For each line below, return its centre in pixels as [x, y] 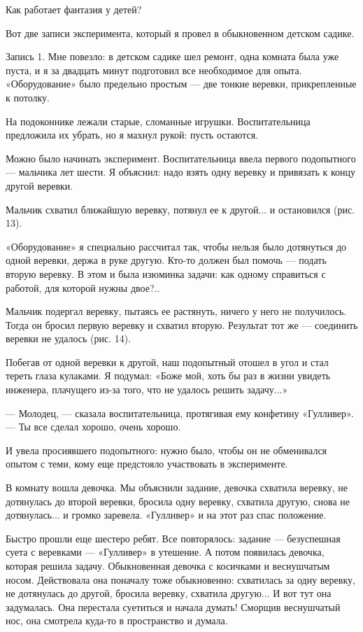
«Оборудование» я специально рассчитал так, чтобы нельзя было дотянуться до [176, 246]
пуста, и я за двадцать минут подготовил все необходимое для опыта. [154, 70]
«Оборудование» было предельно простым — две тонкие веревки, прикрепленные [181, 84]
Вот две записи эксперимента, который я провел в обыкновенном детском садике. [180, 33]
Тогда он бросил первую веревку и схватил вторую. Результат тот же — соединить [182, 324]
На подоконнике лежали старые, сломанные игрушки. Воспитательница [158, 121]
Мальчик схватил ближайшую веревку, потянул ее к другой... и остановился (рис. [180, 209]
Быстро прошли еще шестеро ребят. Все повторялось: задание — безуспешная [173, 538]
